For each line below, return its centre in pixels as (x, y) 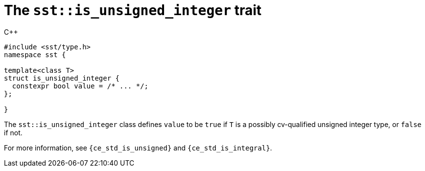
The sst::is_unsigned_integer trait (133, 10)
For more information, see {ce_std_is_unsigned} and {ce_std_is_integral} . (138, 148)
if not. (13, 132)
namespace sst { (35, 54)
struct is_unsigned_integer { (62, 78)
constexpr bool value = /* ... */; (80, 86)
